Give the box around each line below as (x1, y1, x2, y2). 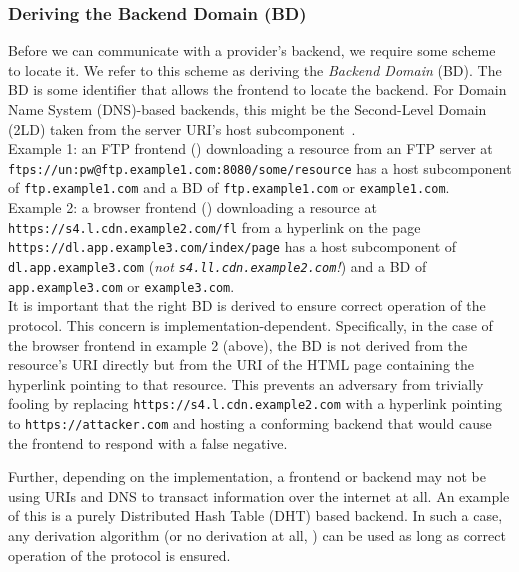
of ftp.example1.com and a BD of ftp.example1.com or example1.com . (8, 177, 450, 198)
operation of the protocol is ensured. (8, 544, 231, 565)
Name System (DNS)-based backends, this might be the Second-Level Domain (8, 99, 487, 119)
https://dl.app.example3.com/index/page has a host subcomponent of (8, 236, 457, 257)
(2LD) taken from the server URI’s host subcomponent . (8, 118, 356, 139)
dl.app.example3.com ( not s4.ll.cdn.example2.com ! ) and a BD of (8, 256, 427, 276)
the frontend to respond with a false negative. (8, 432, 288, 453)
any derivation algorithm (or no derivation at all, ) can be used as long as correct (8, 524, 506, 545)
